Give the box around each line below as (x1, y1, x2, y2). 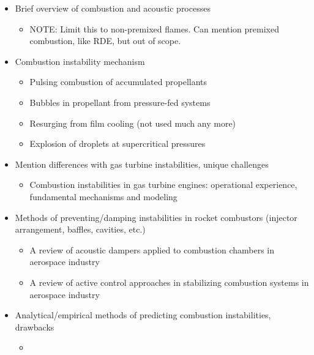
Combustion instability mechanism (15, 54, 145, 67)
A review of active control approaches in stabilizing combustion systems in (29, 275, 309, 288)
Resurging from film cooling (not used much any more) (29, 116, 236, 129)
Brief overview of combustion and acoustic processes (15, 2, 211, 14)
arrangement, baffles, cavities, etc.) (15, 223, 146, 236)
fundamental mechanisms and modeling (29, 190, 178, 203)
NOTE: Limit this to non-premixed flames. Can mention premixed (29, 22, 279, 35)
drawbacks (15, 320, 54, 333)
